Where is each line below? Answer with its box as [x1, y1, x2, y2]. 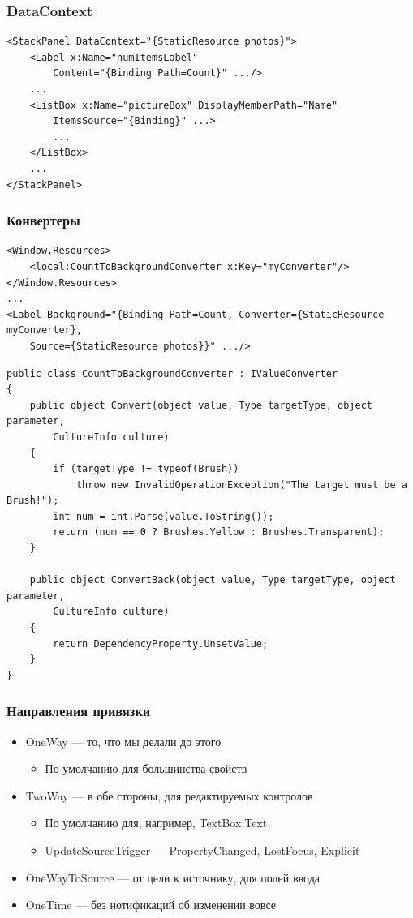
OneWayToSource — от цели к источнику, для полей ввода [25, 869, 320, 886]
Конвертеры [6, 210, 80, 230]
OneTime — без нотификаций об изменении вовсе [25, 896, 276, 913]
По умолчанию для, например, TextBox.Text [45, 814, 268, 831]
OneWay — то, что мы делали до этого [25, 732, 222, 749]
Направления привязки [6, 701, 151, 721]
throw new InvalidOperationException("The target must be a [75, 478, 407, 491]
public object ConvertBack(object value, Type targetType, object [29, 574, 396, 586]
